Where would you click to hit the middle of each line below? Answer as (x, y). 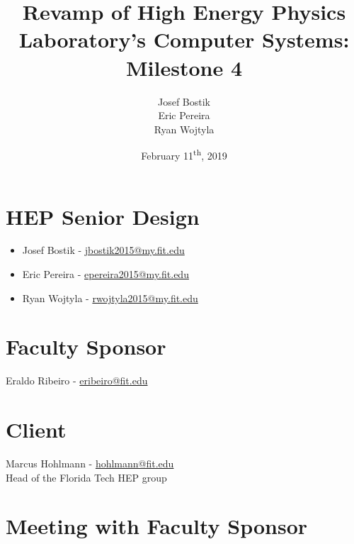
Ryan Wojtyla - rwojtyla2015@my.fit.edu (110, 298)
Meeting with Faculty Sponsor (157, 526)
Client (36, 429)
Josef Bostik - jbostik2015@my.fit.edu (103, 250)
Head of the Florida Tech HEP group (86, 477)
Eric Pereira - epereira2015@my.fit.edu (105, 274)
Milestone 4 (184, 67)
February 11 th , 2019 (184, 154)
